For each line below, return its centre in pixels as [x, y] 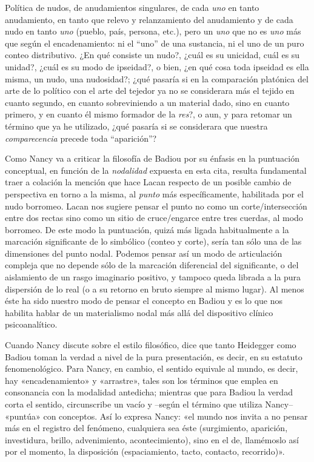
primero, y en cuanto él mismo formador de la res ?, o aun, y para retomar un [149, 114]
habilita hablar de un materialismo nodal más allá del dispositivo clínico [139, 312]
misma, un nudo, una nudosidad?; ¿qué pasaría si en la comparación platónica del [157, 78]
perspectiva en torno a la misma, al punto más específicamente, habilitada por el [154, 193]
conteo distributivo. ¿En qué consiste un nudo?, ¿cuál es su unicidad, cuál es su [152, 55]
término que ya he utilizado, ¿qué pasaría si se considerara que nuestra [136, 126]
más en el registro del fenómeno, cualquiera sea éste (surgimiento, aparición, [146, 428]
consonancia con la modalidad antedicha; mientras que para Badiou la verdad [149, 392]
